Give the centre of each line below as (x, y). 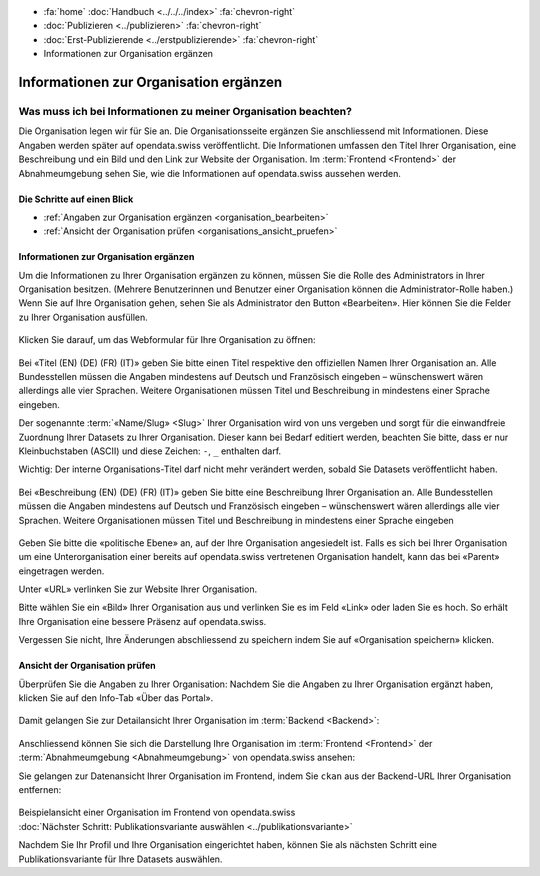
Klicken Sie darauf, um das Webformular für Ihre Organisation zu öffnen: (167, 340)
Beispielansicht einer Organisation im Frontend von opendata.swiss (157, 812)
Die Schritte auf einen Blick (76, 199)
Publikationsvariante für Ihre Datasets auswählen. (120, 859)
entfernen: (40, 789)
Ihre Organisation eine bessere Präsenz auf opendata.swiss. (142, 621)
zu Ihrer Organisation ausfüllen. (83, 317)
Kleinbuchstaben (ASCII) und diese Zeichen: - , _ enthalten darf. (150, 451)
